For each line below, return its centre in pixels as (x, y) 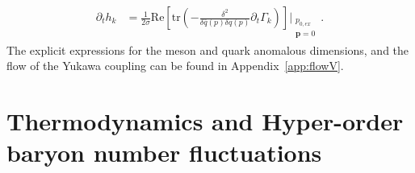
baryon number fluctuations (164, 152)
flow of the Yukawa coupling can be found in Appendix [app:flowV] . (175, 66)
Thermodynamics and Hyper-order (205, 120)
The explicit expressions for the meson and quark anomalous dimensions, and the (208, 49)
